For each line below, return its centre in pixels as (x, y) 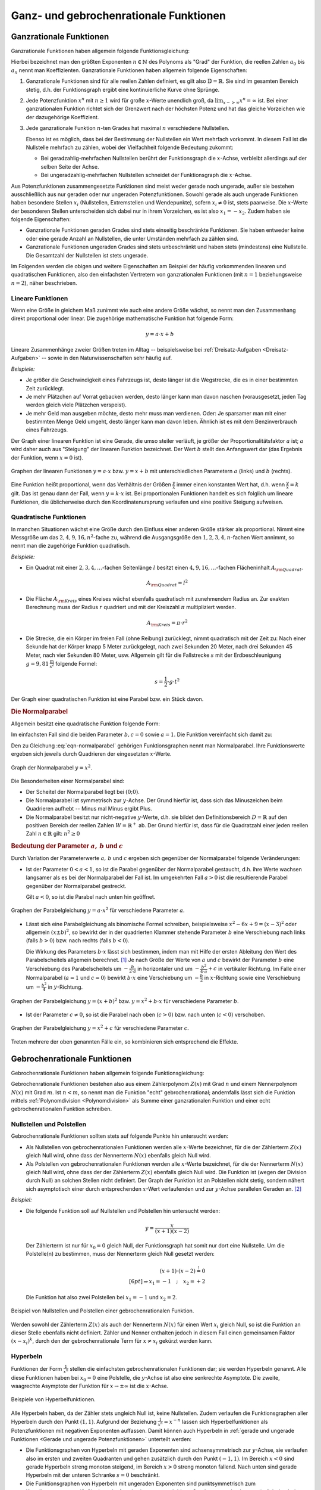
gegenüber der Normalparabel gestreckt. (76, 886)
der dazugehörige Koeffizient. (62, 117)
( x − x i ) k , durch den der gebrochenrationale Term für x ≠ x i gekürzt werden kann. (112, 1342)
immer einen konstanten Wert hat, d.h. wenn (231, 485)
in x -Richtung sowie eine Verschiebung (252, 977)
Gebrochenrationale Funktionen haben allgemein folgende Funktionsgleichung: (108, 1073)
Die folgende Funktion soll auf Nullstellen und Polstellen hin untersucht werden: (123, 1210)
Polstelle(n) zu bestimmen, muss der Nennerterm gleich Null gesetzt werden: (120, 1253)
